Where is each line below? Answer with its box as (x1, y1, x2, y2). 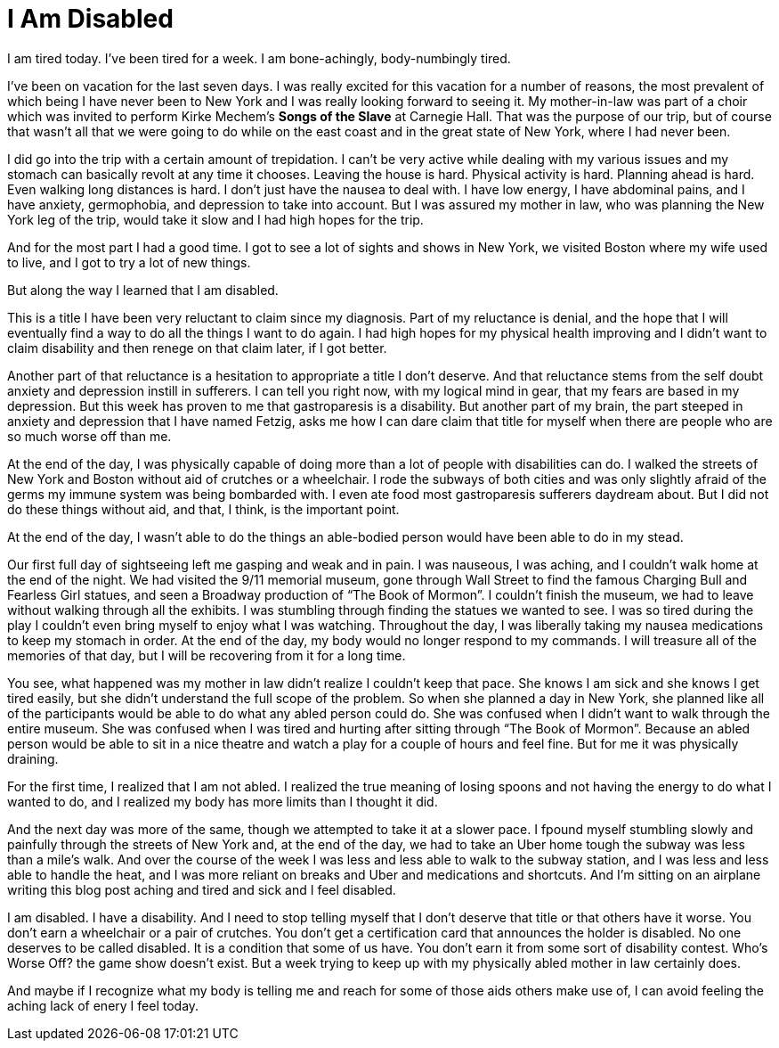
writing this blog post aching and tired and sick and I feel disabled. (7, 881, 396, 897)
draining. (7, 750, 59, 766)
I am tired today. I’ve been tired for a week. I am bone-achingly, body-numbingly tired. (7, 50, 511, 66)
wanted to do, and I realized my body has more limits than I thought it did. (7, 793, 438, 809)
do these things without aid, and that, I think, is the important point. (7, 501, 400, 517)
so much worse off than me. (7, 428, 172, 444)
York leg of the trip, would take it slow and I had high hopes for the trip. (7, 211, 424, 227)
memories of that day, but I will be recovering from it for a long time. (7, 647, 406, 663)
